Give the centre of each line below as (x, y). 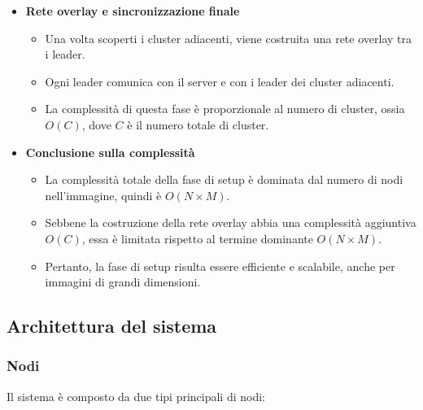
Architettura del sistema (112, 326)
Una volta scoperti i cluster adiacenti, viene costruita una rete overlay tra (228, 38)
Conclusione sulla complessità (110, 152)
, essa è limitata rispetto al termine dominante (197, 238)
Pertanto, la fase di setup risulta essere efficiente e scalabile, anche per (220, 266)
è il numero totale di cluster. (198, 124)
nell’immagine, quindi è (103, 195)
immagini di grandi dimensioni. (123, 282)
